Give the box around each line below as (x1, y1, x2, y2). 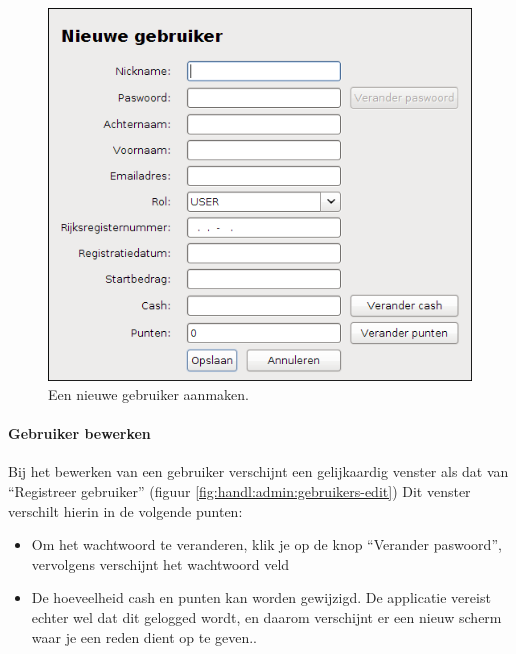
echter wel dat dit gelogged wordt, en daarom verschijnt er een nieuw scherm (31, 607, 502, 628)
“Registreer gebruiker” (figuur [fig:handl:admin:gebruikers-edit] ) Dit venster (8, 481, 471, 502)
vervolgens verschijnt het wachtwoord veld (31, 553, 290, 574)
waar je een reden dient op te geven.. (31, 626, 258, 647)
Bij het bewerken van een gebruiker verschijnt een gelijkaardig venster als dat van (8, 461, 509, 482)
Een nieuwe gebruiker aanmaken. (48, 384, 249, 405)
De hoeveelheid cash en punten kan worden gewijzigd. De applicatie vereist (31, 587, 491, 608)
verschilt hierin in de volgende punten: (8, 500, 243, 521)
